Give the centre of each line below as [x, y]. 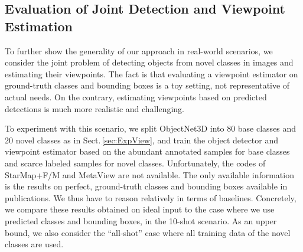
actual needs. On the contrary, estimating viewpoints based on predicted [136, 96]
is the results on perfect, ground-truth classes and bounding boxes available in [146, 186]
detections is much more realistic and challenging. [95, 108]
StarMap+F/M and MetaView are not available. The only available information [149, 174]
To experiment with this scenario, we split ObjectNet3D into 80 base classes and [151, 128]
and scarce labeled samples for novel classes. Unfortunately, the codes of [135, 163]
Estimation [39, 26]
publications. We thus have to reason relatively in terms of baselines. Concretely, [151, 197]
